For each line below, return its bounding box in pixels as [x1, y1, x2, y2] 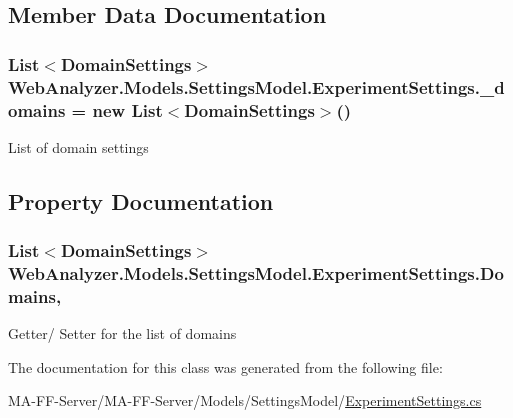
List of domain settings [8, 136, 149, 157]
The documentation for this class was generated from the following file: [8, 356, 443, 377]
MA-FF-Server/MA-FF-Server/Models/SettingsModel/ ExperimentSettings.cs [8, 390, 482, 411]
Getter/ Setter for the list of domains [8, 323, 237, 344]
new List [92, 97, 163, 122]
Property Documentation [8, 185, 274, 216]
